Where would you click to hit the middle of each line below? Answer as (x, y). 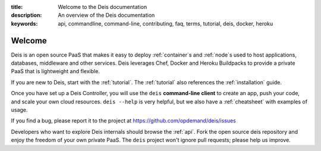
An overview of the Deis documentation (106, 15)
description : (26, 15)
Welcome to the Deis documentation (103, 7)
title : (17, 7)
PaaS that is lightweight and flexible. (56, 71)
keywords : (24, 23)
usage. (19, 110)
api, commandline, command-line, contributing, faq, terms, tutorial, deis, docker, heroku (166, 23)
